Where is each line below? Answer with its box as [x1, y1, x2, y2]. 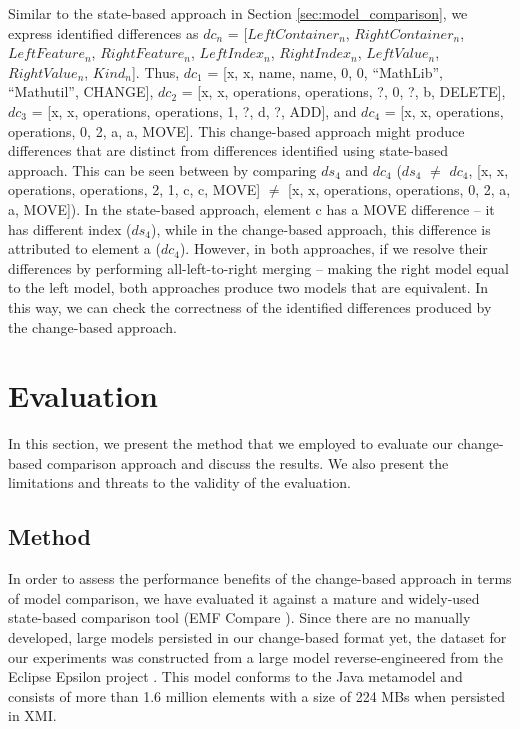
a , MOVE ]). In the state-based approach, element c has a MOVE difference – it [8, 198, 495, 219]
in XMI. [8, 705, 57, 726]
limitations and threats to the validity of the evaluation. [8, 472, 351, 493]
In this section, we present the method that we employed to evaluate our [8, 433, 453, 454]
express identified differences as [8, 22, 199, 43]
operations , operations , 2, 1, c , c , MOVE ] [8, 179, 261, 200]
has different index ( [8, 218, 132, 239]
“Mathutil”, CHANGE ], [8, 81, 154, 102]
